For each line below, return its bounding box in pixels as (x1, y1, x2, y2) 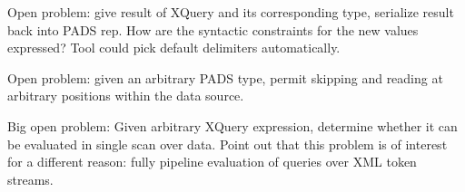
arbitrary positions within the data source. (7, 86, 244, 105)
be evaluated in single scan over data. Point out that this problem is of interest (7, 134, 448, 153)
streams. (7, 169, 54, 188)
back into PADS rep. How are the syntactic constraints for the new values (7, 20, 419, 39)
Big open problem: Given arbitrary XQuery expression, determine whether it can (7, 116, 458, 135)
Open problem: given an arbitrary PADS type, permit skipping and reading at (7, 68, 443, 87)
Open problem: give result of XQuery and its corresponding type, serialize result (7, 3, 454, 21)
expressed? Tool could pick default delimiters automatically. (7, 38, 341, 57)
